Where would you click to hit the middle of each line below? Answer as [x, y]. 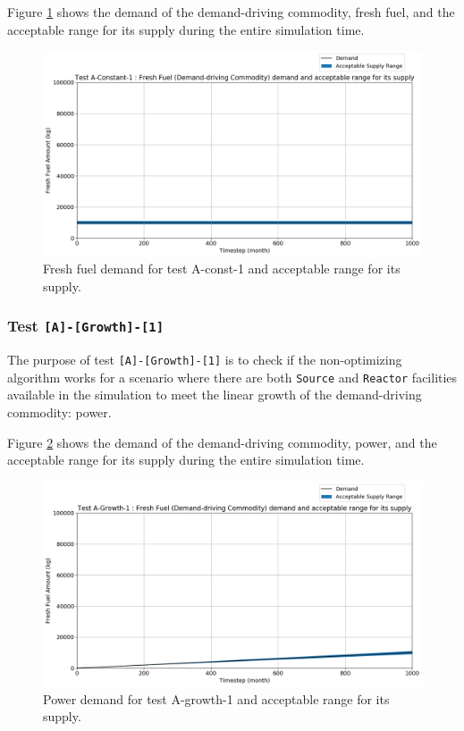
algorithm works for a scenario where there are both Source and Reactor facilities [232, 377]
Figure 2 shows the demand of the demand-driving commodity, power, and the [222, 442]
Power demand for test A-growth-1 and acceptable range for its [216, 698]
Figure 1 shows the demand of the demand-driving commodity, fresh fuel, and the [231, 12]
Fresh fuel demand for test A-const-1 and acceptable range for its [222, 269]
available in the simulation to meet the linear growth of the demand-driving [215, 395]
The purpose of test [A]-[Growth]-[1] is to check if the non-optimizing [205, 360]
